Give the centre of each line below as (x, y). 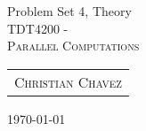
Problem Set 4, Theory (69, 11)
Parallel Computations (73, 46)
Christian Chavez (69, 81)
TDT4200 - (38, 28)
